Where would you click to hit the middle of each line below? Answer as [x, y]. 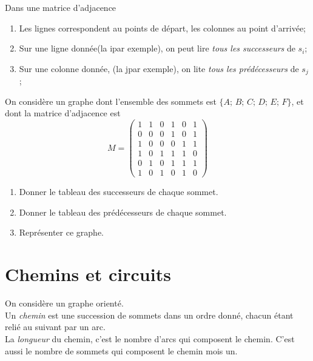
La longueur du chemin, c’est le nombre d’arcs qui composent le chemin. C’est [150, 338]
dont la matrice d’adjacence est [63, 113]
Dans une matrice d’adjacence [61, 7]
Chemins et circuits [88, 274]
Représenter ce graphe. [61, 232]
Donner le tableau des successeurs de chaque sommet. [119, 192]
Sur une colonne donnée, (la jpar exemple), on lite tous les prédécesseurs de [159, 68]
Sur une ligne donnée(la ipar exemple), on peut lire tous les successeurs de [157, 48]
